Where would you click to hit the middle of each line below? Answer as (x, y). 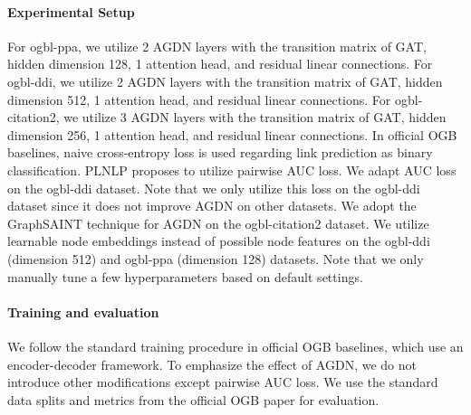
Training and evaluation (83, 311)
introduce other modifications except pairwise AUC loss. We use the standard (223, 382)
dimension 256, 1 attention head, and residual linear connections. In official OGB (232, 134)
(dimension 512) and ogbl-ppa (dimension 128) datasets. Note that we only (216, 258)
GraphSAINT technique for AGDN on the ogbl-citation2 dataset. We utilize (218, 223)
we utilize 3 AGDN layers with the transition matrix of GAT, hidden (255, 117)
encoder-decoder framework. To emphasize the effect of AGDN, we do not (212, 364)
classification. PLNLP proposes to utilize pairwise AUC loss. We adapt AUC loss (232, 170)
